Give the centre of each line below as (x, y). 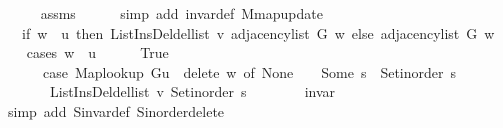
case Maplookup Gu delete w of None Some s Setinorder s (249, 71)
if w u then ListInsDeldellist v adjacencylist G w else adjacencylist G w (258, 32)
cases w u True (97, 52)
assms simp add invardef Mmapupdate (181, 13)
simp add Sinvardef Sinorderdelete (116, 110)
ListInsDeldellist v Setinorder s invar (192, 91)
